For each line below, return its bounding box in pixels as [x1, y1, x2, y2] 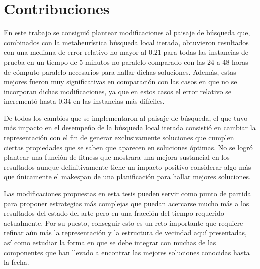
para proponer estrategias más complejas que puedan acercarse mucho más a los [4, 198, 249, 208]
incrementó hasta [4, 96, 56, 106]
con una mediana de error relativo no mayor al [4, 47, 147, 57]
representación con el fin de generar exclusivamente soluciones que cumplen [4, 132, 234, 143]
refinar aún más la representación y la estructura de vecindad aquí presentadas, [4, 227, 247, 238]
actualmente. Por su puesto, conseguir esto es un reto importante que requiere [4, 217, 243, 228]
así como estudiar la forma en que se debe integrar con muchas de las [4, 237, 216, 247]
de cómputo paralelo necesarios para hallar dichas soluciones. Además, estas [4, 66, 236, 77]
